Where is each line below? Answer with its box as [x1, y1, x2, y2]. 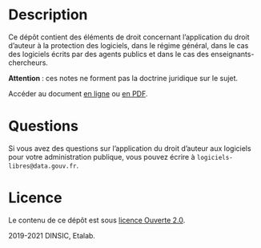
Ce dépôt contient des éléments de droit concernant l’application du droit [8, 32, 250, 42]
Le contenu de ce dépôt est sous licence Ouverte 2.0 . [8, 215, 186, 225]
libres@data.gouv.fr [8, 162, 78, 170]
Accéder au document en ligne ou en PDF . [8, 88, 148, 98]
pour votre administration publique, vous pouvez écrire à [8, 152, 195, 161]
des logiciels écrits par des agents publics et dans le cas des [8, 49, 210, 59]
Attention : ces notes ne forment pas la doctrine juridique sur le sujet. [8, 73, 239, 83]
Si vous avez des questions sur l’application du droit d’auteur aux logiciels [8, 143, 251, 153]
